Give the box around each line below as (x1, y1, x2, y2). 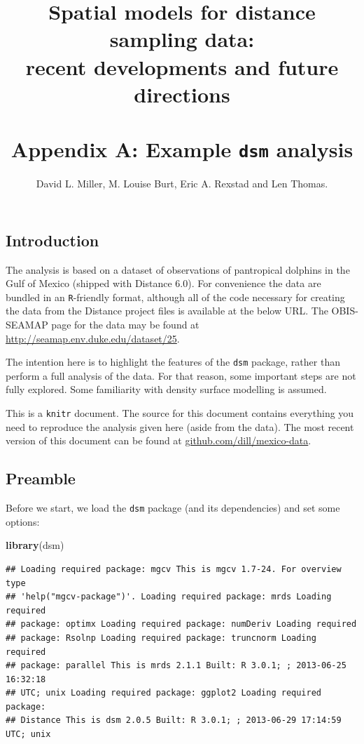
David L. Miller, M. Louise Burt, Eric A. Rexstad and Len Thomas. (36, 176, 328, 191)
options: (6, 514, 40, 529)
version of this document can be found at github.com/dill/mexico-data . (6, 433, 311, 448)
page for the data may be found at (51, 317, 199, 332)
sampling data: (109, 25, 255, 53)
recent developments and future (25, 52, 339, 81)
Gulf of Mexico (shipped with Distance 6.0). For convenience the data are (6, 276, 321, 291)
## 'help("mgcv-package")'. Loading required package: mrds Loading (6, 592, 332, 602)
